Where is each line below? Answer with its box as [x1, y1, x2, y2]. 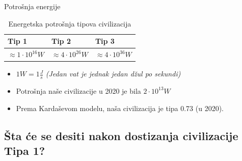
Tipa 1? [4, 142, 45, 158]
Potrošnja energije [4, 1, 61, 11]
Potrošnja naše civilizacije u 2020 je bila [16, 85, 141, 96]
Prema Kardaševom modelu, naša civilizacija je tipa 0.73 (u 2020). [16, 102, 224, 113]
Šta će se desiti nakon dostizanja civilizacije [4, 127, 238, 143]
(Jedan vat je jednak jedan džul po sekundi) [45, 68, 181, 79]
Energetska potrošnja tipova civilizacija [8, 18, 131, 29]
